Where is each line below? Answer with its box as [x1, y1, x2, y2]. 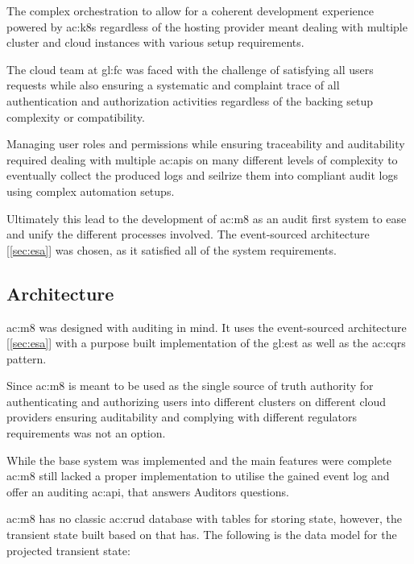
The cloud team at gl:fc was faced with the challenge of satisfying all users [6, 60, 374, 77]
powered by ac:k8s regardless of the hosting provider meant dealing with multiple [6, 18, 408, 35]
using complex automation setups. [6, 182, 175, 199]
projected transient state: [6, 541, 130, 558]
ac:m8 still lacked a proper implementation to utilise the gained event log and [6, 467, 390, 484]
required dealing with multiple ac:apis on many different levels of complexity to [6, 151, 398, 168]
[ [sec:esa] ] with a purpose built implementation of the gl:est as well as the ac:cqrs [6, 334, 406, 351]
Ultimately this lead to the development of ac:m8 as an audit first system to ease [6, 209, 407, 226]
